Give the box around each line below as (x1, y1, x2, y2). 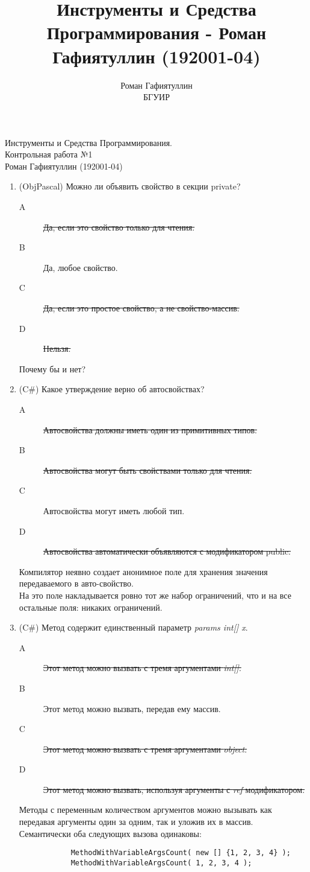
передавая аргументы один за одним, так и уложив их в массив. (19, 815, 253, 828)
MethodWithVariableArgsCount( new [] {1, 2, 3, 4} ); (70, 848, 291, 858)
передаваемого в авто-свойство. (19, 577, 134, 590)
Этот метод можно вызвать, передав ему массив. (43, 702, 221, 714)
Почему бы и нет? (19, 362, 86, 375)
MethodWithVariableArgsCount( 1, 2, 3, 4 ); (70, 858, 252, 867)
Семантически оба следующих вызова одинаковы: (19, 827, 202, 839)
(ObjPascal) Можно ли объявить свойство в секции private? (19, 180, 241, 193)
